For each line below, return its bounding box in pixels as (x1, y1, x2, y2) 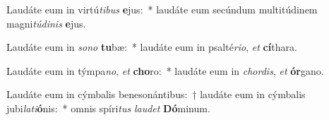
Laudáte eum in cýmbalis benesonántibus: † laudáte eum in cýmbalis (6, 87, 306, 102)
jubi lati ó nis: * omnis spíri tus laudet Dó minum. (6, 100, 210, 115)
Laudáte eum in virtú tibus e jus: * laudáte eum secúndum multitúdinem (6, 2, 318, 16)
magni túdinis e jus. (6, 16, 86, 30)
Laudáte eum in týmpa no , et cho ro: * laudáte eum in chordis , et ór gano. (6, 63, 324, 78)
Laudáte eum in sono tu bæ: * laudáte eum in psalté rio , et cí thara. (6, 40, 297, 54)
